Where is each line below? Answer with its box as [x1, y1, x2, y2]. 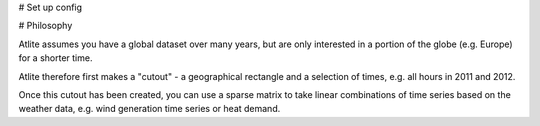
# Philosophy [18, 20, 73, 32]
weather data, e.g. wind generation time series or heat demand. [18, 103, 281, 115]
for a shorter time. [18, 52, 93, 64]
